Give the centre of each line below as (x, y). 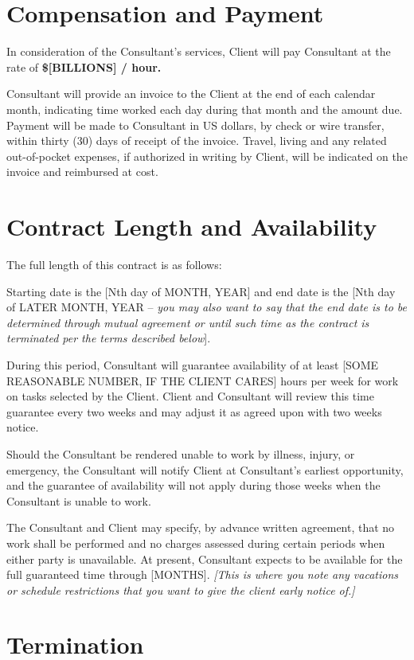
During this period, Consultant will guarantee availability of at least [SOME (193, 364)
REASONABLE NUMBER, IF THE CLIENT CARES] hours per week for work (203, 380)
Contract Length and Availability (192, 227)
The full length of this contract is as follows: (114, 264)
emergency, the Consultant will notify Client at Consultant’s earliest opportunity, (205, 469)
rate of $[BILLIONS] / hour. (84, 66)
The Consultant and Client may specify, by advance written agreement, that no (201, 527)
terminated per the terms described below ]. (109, 338)
